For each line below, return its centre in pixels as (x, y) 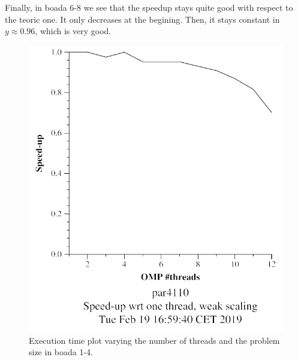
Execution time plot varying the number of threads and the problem (154, 340)
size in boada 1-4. (61, 352)
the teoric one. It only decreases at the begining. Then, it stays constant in (142, 19)
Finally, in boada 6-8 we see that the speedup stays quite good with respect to (149, 7)
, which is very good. (73, 31)
